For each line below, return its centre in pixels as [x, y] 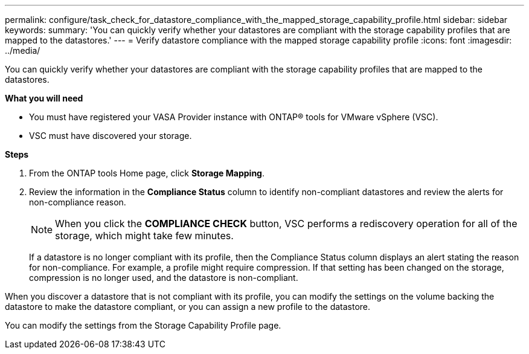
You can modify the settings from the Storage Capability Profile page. [143, 325]
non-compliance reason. [78, 202]
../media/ [23, 50]
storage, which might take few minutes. [144, 236]
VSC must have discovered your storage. [111, 136]
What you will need [44, 98]
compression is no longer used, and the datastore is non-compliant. [164, 278]
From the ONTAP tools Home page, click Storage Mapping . [147, 173]
